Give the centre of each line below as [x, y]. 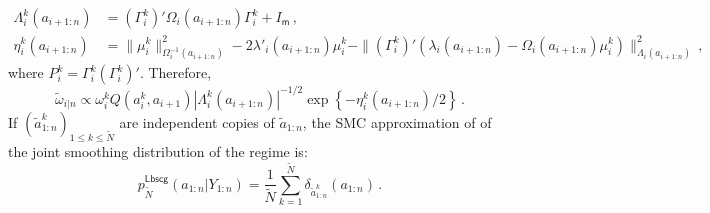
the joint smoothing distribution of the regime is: [158, 150]
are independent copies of [197, 121]
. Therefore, [175, 72]
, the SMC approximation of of [397, 121]
